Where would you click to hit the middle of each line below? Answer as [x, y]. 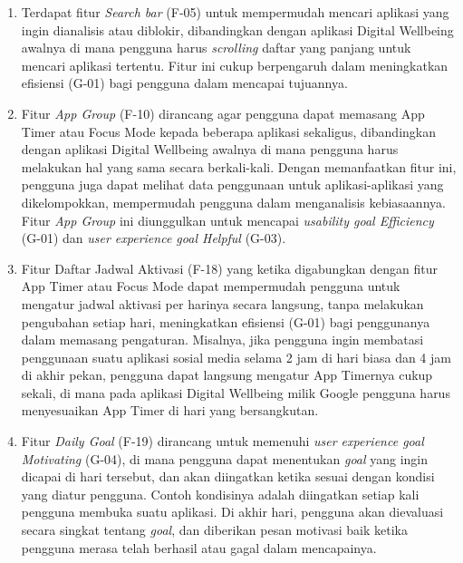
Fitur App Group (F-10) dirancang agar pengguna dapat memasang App [223, 113]
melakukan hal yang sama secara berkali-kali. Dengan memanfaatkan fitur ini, [239, 166]
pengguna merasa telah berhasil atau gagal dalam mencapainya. [199, 547]
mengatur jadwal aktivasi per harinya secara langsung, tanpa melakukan [222, 303]
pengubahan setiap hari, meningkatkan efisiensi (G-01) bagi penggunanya [226, 321]
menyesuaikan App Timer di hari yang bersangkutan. [170, 410]
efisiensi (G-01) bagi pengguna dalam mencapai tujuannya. [184, 83]
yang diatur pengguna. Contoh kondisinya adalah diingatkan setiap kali [220, 494]
